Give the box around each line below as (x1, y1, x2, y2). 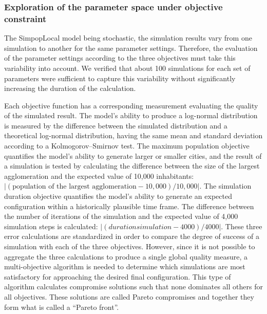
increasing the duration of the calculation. (4, 83, 136, 94)
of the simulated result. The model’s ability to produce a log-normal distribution (4, 110, 258, 121)
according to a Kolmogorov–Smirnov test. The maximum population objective (4, 140, 250, 151)
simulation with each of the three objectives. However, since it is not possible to (4, 241, 255, 252)
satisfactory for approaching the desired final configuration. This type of (4, 271, 231, 282)
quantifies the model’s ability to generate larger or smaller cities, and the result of (4, 150, 262, 161)
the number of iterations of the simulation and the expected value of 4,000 (4, 211, 238, 221)
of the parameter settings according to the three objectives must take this (4, 52, 236, 63)
